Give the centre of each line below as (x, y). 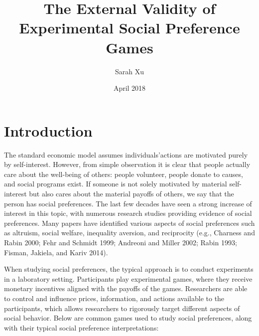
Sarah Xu (129, 71)
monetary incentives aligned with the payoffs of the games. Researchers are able (126, 288)
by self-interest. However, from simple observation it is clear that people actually (127, 164)
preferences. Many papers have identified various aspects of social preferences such (129, 223)
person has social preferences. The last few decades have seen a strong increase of (128, 203)
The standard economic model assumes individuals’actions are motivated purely (126, 154)
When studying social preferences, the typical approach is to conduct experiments (129, 269)
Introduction (48, 130)
